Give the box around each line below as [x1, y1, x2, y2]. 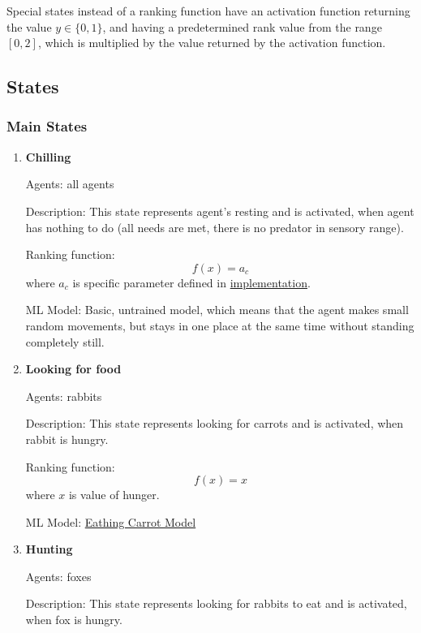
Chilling [25, 148, 71, 165]
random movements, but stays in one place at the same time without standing [25, 316, 415, 334]
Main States [6, 116, 88, 136]
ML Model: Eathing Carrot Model [25, 513, 196, 530]
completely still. [25, 333, 105, 350]
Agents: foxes [25, 567, 92, 584]
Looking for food [25, 360, 122, 377]
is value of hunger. [68, 486, 160, 503]
